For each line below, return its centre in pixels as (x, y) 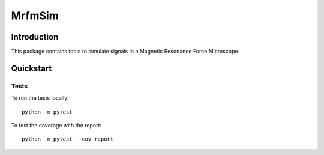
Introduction (35, 37)
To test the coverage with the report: (56, 125)
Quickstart (31, 68)
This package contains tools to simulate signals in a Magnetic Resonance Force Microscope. (125, 52)
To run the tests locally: (40, 98)
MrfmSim (35, 16)
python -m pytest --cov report (68, 139)
